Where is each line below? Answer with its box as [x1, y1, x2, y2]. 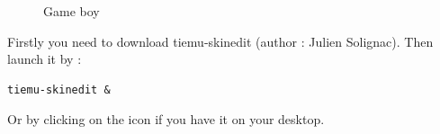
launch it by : [7, 49, 82, 68]
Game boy [43, 2, 100, 20]
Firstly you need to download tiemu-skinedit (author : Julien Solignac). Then [7, 31, 434, 50]
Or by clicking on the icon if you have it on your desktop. [7, 110, 325, 129]
